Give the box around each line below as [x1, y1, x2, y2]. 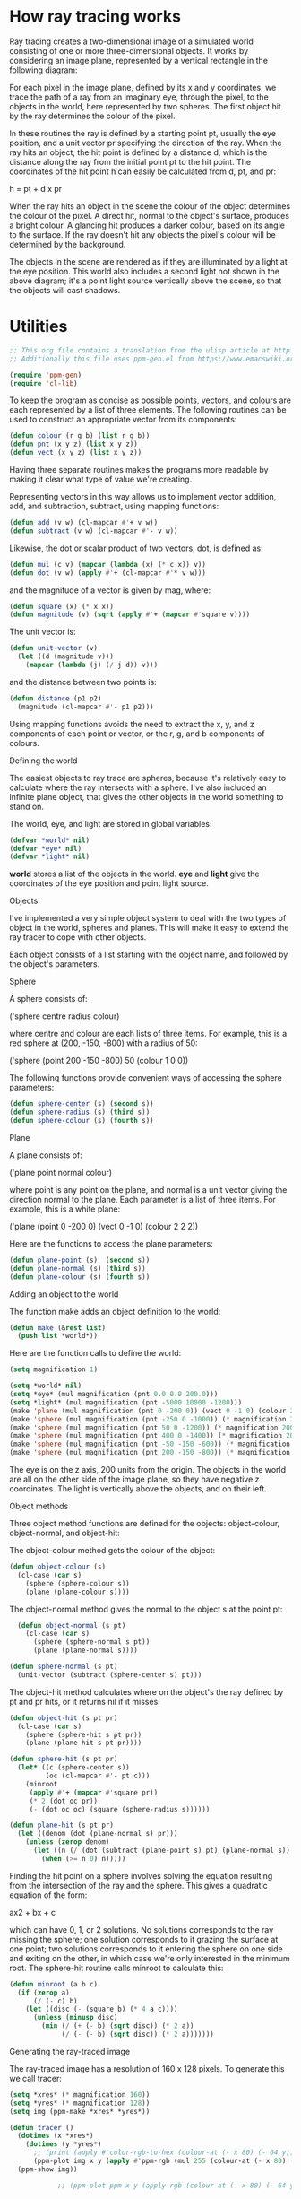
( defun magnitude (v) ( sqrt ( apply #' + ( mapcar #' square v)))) [9, 610, 251, 620]
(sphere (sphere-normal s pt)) [32, 1638, 150, 1647]
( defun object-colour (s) [9, 1562, 106, 1571]
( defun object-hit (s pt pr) [9, 1713, 118, 1723]
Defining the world [9, 755, 78, 766]
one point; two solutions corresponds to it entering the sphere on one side [9, 1943, 284, 1954]
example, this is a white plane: [9, 1204, 121, 1214]
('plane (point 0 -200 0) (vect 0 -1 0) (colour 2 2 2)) [9, 1221, 199, 1231]
